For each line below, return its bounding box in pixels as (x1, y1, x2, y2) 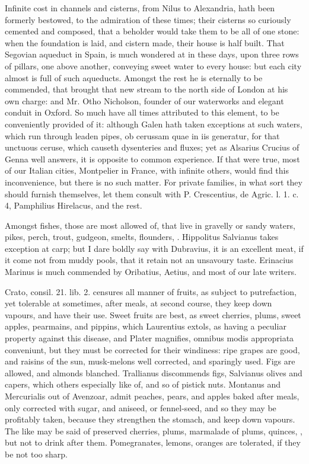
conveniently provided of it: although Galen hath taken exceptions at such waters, (5, 117, 302, 130)
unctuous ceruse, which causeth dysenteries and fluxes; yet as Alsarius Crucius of (5, 141, 300, 153)
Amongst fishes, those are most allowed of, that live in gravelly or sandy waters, (5, 219, 295, 231)
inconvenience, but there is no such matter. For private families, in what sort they (5, 175, 302, 188)
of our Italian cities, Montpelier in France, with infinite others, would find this (5, 164, 289, 177)
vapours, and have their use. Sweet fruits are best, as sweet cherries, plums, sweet (5, 308, 301, 321)
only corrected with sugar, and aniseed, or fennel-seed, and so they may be (5, 401, 276, 414)
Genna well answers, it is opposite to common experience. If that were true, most (5, 152, 300, 165)
